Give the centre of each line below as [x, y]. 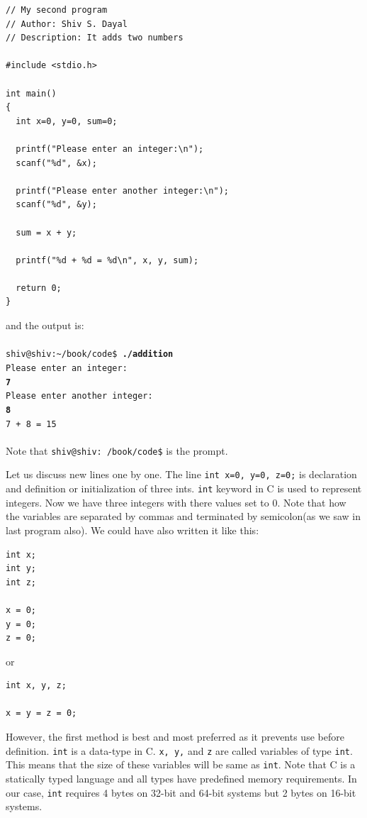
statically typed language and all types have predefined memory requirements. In [181, 778]
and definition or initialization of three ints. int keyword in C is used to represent [184, 488]
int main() [31, 93]
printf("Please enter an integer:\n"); [110, 149]
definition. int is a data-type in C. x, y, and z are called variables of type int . [179, 750]
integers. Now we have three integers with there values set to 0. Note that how [176, 502]
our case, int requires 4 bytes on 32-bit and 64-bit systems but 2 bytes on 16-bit [181, 792]
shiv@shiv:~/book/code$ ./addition [90, 354]
